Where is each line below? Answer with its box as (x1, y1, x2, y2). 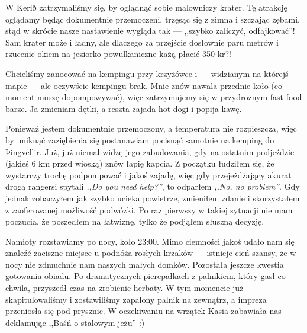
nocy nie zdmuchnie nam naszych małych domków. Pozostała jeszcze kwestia (5, 258, 284, 270)
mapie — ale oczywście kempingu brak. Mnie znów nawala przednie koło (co (5, 79, 282, 91)
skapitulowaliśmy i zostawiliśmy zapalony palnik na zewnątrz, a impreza (5, 293, 267, 305)
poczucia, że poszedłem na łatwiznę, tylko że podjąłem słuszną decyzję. (5, 215, 264, 228)
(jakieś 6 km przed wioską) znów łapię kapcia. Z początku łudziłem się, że (5, 157, 274, 169)
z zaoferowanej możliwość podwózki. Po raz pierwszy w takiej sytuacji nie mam (5, 203, 293, 216)
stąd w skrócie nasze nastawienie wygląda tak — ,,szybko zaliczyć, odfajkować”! (5, 24, 295, 37)
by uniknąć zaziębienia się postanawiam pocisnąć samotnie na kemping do (5, 133, 274, 146)
